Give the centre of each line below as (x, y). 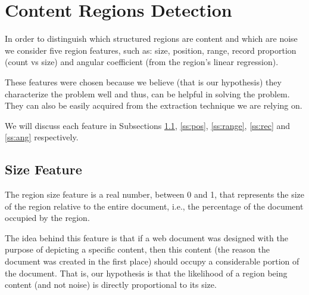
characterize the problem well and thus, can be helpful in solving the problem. (147, 93)
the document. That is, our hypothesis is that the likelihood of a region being (146, 273)
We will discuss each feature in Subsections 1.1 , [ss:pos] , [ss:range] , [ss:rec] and (148, 125)
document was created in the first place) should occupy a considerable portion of (152, 261)
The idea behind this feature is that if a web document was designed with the (146, 237)
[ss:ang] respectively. (42, 137)
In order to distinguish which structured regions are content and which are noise (151, 39)
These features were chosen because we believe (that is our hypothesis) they (143, 82)
